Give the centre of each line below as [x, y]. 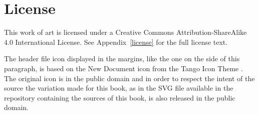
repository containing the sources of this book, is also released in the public [120, 97]
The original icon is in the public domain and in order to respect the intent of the [129, 78]
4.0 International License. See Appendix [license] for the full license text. [116, 42]
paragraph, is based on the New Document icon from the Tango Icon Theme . [123, 68]
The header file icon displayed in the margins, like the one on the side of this [122, 58]
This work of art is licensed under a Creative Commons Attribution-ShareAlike [125, 32]
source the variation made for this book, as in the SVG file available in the [119, 88]
